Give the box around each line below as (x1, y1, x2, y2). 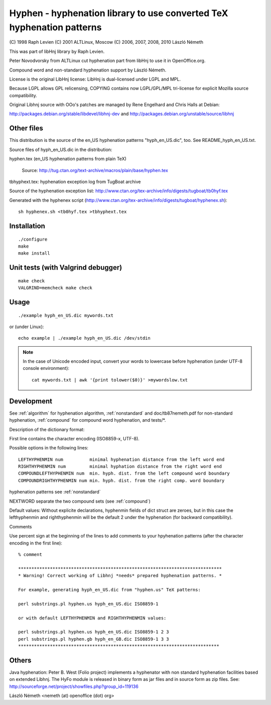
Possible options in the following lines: (9, 445, 89, 451)
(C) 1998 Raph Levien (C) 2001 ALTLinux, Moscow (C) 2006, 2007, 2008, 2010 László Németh (9, 39, 203, 45)
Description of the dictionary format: (9, 426, 85, 432)
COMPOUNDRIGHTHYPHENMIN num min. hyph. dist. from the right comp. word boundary (18, 478, 225, 483)
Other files (9, 124, 44, 133)
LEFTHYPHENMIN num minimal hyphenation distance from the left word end (18, 456, 225, 462)
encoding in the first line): (9, 540, 63, 546)
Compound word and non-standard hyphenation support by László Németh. (9, 67, 167, 73)
